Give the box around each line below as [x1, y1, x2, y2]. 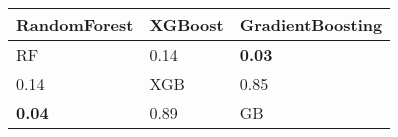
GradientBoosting [239, 13, 383, 36]
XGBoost [149, 13, 224, 36]
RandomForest [16, 13, 134, 36]
